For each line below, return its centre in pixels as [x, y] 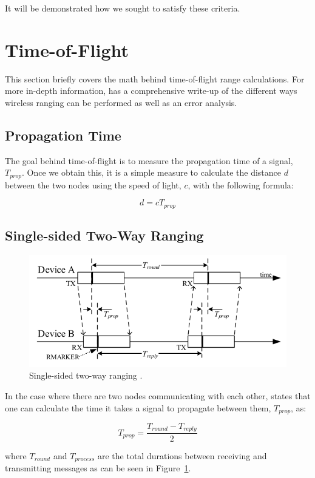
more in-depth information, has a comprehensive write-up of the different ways [151, 91]
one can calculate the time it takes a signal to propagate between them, [138, 407]
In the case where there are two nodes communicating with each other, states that [158, 395]
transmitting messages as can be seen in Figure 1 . [98, 467]
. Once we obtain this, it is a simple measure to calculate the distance [152, 172]
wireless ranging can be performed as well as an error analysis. [121, 102]
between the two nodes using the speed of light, [93, 184]
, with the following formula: [241, 184]
